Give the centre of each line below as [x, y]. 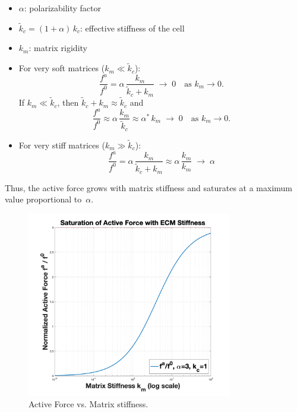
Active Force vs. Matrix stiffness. [89, 404]
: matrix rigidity [58, 48]
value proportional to [43, 199]
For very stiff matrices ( [62, 145]
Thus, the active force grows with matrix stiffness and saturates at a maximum [149, 187]
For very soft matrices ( [62, 68]
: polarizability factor [62, 8]
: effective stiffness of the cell [132, 28]
